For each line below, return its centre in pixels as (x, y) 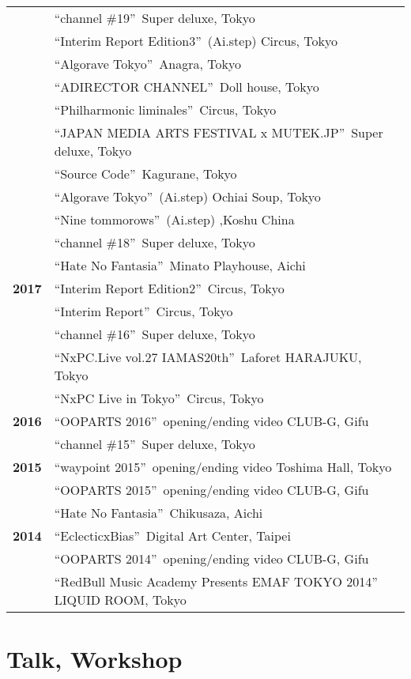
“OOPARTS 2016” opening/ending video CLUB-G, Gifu (211, 421)
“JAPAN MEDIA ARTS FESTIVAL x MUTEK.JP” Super (219, 132)
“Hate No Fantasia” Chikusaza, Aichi (158, 513)
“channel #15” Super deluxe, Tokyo (155, 444)
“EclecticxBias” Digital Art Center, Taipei (172, 536)
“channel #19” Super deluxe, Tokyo (155, 18)
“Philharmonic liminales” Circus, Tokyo (165, 109)
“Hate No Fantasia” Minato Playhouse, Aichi (180, 265)
